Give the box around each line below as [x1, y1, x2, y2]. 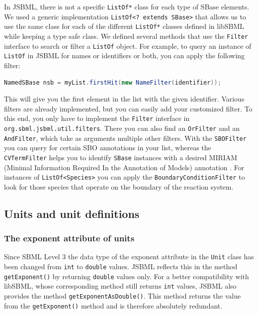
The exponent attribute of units [4, 232, 135, 244]
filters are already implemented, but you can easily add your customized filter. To [4, 103, 253, 113]
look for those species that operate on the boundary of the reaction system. [4, 181, 234, 192]
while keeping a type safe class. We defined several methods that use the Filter [4, 30, 249, 41]
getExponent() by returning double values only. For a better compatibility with [4, 271, 249, 281]
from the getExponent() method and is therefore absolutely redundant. [4, 300, 223, 311]
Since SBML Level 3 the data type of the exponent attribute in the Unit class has [4, 251, 254, 262]
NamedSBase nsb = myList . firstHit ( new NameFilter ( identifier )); [4, 79, 221, 86]
